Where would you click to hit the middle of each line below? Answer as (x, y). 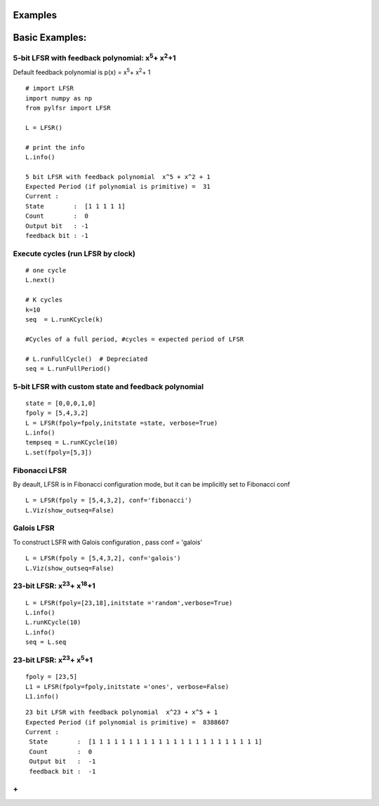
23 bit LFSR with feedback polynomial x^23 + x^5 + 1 (122, 712)
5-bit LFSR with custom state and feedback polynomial (108, 386)
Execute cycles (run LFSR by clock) (74, 253)
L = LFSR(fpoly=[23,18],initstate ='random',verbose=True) (129, 603)
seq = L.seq (46, 642)
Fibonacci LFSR (40, 470)
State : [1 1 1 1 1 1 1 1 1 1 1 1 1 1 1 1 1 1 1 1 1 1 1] (146, 742)
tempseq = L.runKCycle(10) (72, 443)
